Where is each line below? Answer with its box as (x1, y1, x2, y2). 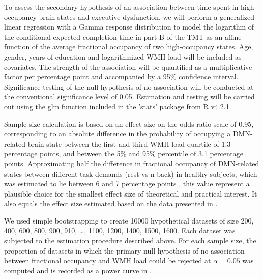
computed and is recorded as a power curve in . (4, 265, 152, 275)
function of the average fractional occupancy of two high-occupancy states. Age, (4, 41, 253, 52)
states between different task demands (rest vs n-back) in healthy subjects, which (4, 168, 257, 179)
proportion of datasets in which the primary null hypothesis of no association (4, 245, 245, 256)
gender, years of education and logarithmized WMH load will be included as (4, 51, 242, 62)
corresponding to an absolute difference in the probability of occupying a (4, 128, 231, 139)
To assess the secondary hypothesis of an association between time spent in (4, 2, 239, 12)
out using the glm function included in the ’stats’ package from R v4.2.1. (4, 101, 231, 111)
